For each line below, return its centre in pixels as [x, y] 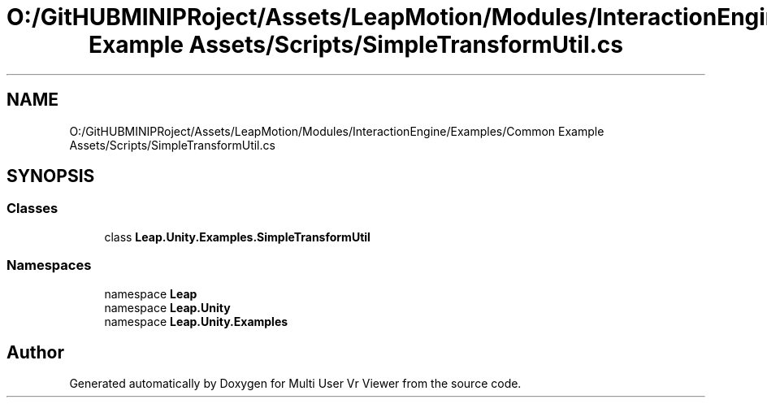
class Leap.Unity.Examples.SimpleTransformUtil [237, 237]
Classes [32, 209]
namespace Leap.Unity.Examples [196, 321]
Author [35, 352]
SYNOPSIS [51, 176]
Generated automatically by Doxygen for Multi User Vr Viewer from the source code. [295, 384]
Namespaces [49, 265]
